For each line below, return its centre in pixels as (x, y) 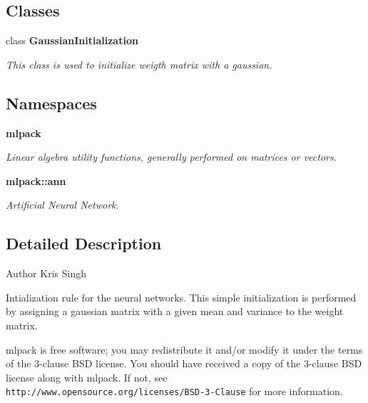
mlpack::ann (36, 180)
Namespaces (51, 103)
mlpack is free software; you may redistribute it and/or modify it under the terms (184, 349)
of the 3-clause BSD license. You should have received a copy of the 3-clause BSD (184, 363)
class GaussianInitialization (72, 40)
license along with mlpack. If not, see (87, 377)
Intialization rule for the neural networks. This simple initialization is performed (181, 297)
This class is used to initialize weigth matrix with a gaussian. (139, 64)
